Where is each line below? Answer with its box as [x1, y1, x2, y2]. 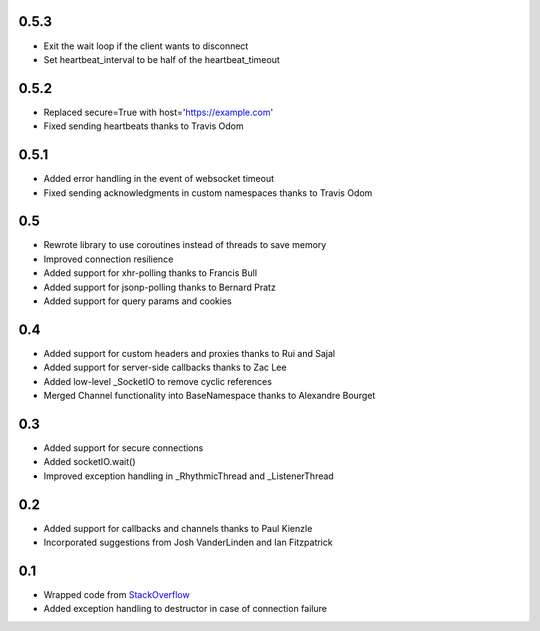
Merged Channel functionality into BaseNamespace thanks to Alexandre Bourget [43, 390, 376, 402]
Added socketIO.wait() [43, 456, 136, 468]
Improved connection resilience [43, 253, 174, 265]
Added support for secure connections [43, 441, 204, 454]
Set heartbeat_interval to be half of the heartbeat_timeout [43, 53, 280, 65]
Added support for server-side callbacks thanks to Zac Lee [43, 361, 287, 374]
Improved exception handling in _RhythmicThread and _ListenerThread [43, 470, 334, 482]
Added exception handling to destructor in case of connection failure [43, 603, 327, 615]
